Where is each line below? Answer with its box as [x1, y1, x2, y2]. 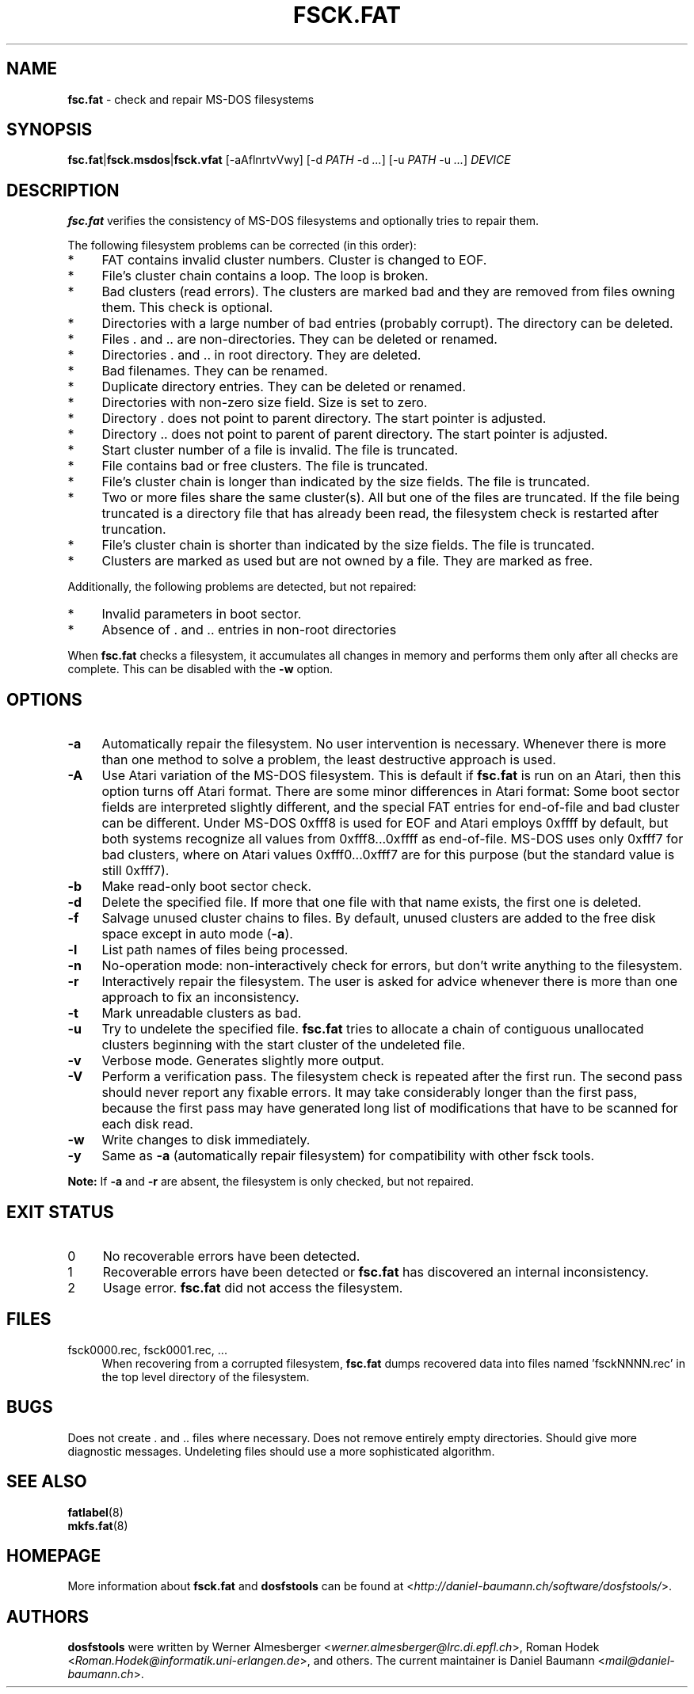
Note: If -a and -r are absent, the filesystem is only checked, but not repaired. [67, 1174, 474, 1189]
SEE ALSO [6, 1471, 87, 1492]
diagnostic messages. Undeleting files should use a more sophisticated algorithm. [67, 1444, 495, 1458]
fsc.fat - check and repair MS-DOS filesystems [67, 92, 315, 106]
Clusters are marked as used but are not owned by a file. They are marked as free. [101, 553, 593, 569]
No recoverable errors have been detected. [102, 1247, 360, 1264]
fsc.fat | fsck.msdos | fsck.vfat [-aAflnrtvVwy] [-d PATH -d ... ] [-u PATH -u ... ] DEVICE [67, 153, 511, 167]
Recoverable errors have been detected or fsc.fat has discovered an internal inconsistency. [102, 1263, 649, 1280]
